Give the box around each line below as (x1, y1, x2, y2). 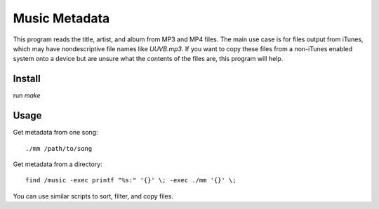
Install (13, 73, 41, 85)
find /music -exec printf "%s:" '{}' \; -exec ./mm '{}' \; (25, 176, 237, 184)
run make (13, 91, 41, 100)
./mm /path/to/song (25, 144, 93, 152)
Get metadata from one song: (13, 128, 98, 137)
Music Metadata (13, 11, 110, 26)
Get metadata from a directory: (13, 160, 102, 168)
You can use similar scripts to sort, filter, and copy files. (13, 191, 173, 200)
